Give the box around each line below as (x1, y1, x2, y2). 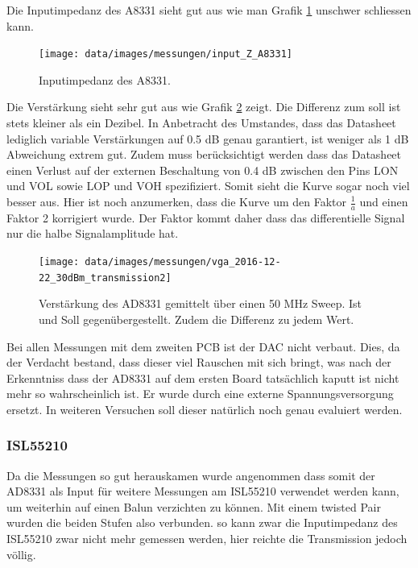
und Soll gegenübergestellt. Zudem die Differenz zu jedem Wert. (39, 310, 354, 327)
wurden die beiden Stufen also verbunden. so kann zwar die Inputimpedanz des (6, 514, 398, 531)
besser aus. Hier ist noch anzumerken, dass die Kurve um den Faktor (6, 193, 347, 209)
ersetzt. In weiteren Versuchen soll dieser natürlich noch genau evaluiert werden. (6, 400, 403, 417)
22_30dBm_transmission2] (39, 272, 172, 284)
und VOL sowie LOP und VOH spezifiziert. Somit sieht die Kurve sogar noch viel (6, 177, 410, 194)
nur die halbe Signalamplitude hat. (6, 225, 179, 242)
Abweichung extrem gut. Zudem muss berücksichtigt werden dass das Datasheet (6, 146, 402, 163)
